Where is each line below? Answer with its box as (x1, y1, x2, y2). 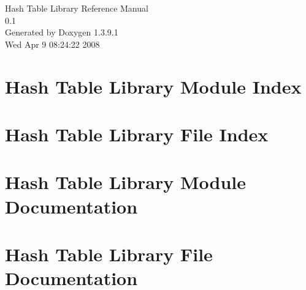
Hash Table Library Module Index (5, 73, 302, 99)
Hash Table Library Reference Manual (5, 2, 148, 14)
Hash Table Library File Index (5, 121, 269, 146)
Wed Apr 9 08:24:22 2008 (5, 37, 100, 50)
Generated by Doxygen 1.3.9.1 (5, 26, 118, 39)
